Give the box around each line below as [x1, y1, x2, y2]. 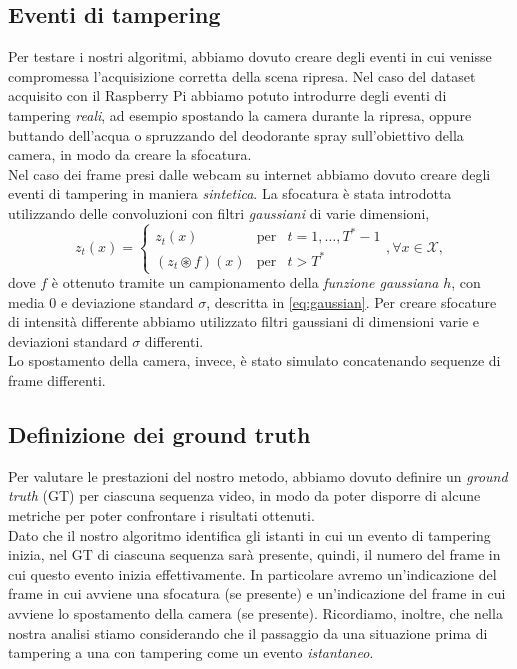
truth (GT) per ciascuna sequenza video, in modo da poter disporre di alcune [8, 485, 481, 506]
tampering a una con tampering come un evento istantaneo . [8, 642, 374, 663]
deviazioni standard [8, 330, 128, 351]
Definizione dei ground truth [8, 419, 311, 450]
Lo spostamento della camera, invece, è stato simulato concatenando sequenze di [8, 350, 501, 371]
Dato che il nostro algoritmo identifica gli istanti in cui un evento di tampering [8, 524, 491, 545]
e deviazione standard [60, 291, 194, 312]
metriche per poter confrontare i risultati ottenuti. [8, 505, 315, 526]
